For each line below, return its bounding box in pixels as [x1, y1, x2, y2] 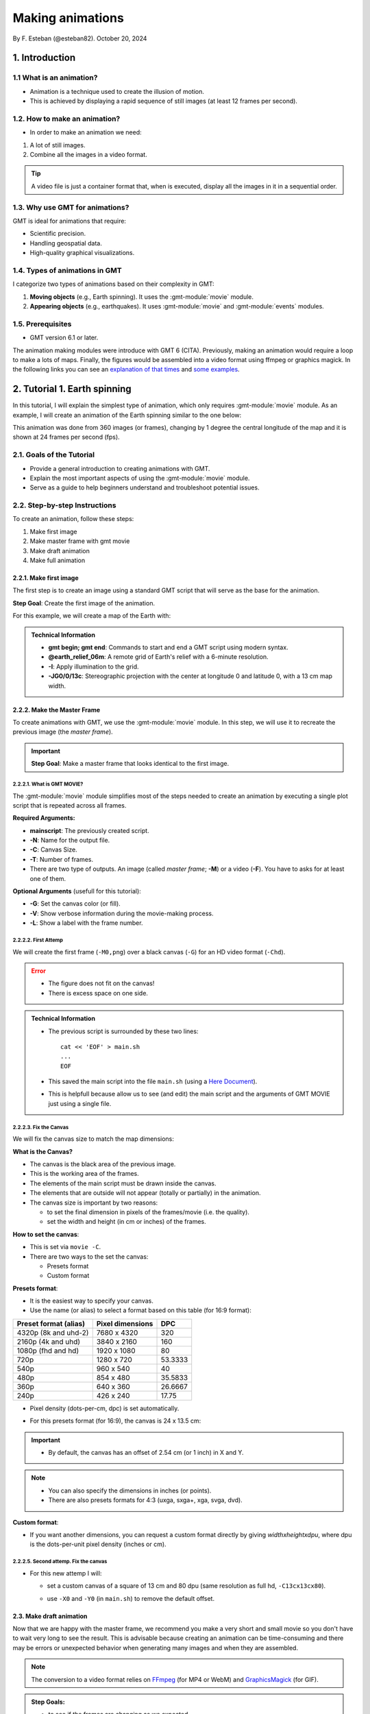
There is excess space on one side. [48, 989, 149, 997]
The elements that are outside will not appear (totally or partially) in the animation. [29, 1189, 261, 1197]
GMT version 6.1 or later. [29, 333, 99, 342]
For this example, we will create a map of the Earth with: [12, 612, 171, 620]
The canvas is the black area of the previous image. [29, 1160, 176, 1168]
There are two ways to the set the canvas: [29, 1252, 149, 1261]
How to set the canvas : [12, 1230, 79, 1238]
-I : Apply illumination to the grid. [48, 662, 140, 671]
